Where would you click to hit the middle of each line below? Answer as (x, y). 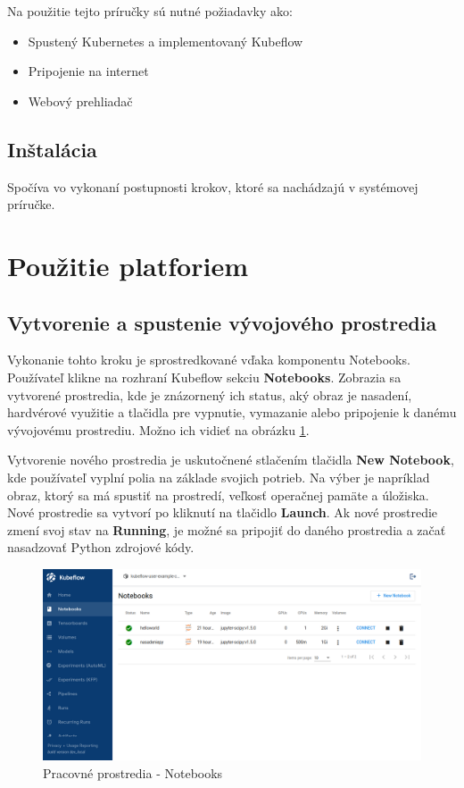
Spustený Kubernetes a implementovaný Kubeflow (166, 41)
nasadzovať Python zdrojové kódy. (101, 547)
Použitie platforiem (128, 265)
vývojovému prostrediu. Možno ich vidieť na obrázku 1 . (158, 429)
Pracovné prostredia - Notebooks (133, 772)
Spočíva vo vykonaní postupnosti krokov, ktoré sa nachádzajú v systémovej (213, 186)
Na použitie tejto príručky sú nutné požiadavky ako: (150, 11)
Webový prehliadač (80, 101)
